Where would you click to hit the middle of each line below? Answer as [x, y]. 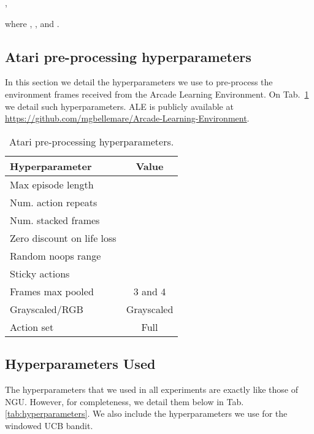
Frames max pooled [52, 291]
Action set [32, 327]
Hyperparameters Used [80, 364]
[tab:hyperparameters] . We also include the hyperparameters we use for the [146, 413]
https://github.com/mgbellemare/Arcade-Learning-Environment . [127, 118]
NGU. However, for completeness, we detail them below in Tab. [124, 401]
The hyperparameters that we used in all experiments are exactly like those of [152, 389]
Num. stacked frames [55, 220]
